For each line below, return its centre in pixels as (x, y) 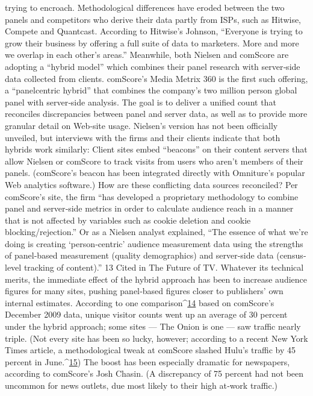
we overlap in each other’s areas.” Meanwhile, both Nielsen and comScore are (147, 55)
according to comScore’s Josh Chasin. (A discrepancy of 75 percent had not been (154, 373)
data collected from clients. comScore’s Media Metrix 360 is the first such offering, (156, 78)
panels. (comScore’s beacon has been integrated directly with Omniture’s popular (155, 173)
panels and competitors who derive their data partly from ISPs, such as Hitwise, (153, 19)
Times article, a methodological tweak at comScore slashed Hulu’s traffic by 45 (150, 350)
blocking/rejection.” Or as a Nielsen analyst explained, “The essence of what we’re (156, 232)
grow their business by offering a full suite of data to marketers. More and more (152, 42)
